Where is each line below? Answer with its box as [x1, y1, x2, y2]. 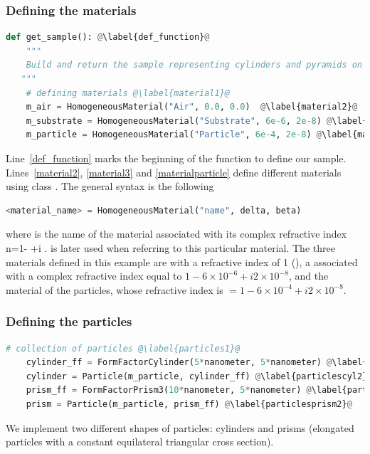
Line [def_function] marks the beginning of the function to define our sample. [6, 150, 347, 165]
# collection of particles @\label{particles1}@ [6, 343, 240, 354]
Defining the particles [6, 312, 132, 330]
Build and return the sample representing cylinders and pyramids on [26, 60, 363, 70]
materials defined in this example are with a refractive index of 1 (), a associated [6, 254, 358, 269]
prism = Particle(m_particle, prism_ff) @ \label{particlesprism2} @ [26, 398, 352, 409]
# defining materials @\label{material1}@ [26, 88, 230, 98]
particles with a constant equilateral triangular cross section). [6, 434, 274, 449]
